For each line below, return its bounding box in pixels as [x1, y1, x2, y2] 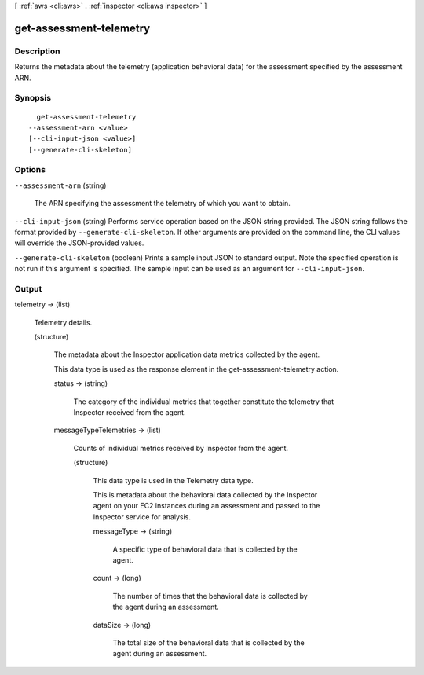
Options [14, 164, 46, 175]
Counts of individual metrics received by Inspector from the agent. [73, 443, 289, 453]
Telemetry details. [34, 317, 93, 327]
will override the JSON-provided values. [14, 238, 144, 248]
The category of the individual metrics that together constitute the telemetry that [73, 397, 334, 406]
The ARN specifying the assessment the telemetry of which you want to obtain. [34, 199, 291, 208]
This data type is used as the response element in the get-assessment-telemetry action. [53, 364, 339, 373]
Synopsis [14, 93, 51, 104]
